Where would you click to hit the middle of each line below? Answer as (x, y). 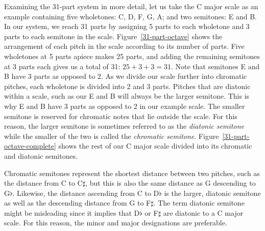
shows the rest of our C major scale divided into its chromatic (155, 146)
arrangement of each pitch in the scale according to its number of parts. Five (124, 46)
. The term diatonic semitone (199, 203)
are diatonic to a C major (203, 212)
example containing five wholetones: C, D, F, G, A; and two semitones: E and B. (130, 16)
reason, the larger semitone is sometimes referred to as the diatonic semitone (124, 126)
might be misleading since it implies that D (72, 212)
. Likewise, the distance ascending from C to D (86, 193)
